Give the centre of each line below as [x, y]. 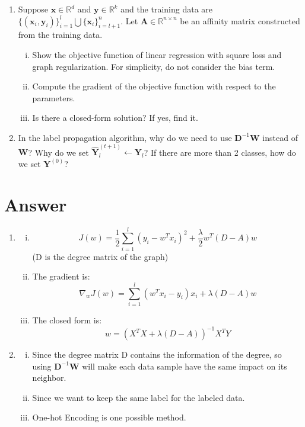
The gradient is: [61, 276]
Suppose [33, 9]
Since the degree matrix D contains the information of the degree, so [157, 354]
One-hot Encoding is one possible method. [109, 417]
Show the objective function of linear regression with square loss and [157, 54]
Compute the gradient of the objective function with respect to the [154, 86]
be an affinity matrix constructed [240, 20]
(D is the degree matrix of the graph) [100, 256]
